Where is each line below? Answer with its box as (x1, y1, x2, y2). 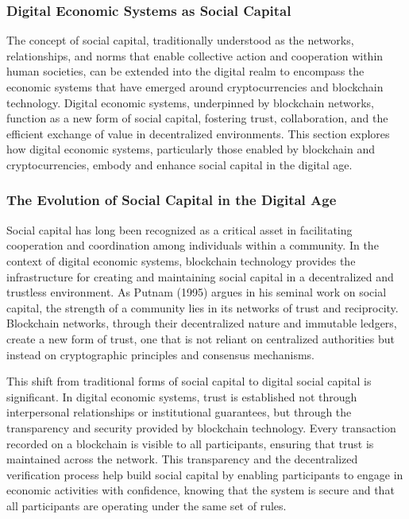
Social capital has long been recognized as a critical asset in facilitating (6, 221, 353, 238)
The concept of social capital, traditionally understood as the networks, (6, 32, 354, 48)
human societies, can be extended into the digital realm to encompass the (6, 63, 365, 79)
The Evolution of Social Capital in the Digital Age (6, 190, 337, 210)
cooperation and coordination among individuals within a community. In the (6, 237, 379, 254)
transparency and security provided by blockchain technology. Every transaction (6, 419, 396, 436)
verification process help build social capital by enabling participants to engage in (6, 466, 403, 482)
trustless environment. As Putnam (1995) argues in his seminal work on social (6, 284, 387, 300)
